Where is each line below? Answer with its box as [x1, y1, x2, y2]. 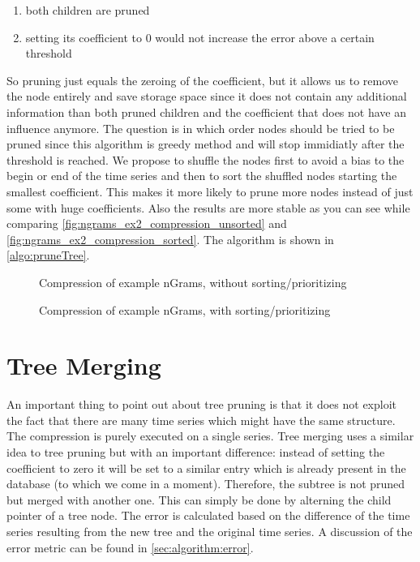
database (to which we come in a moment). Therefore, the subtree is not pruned [6, 475, 405, 492]
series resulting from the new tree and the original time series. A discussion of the [6, 522, 413, 539]
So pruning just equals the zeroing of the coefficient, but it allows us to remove [6, 71, 399, 88]
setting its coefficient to [25, 28, 143, 45]
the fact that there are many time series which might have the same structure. [6, 411, 396, 428]
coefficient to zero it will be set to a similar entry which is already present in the [6, 459, 406, 476]
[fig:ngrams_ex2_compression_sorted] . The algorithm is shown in [6, 230, 334, 247]
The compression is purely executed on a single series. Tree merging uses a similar [6, 427, 414, 444]
